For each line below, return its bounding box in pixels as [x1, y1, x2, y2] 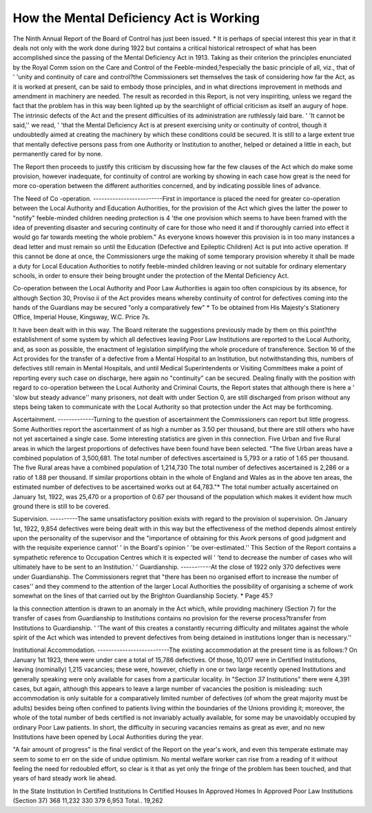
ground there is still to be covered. [12, 502, 110, 510]
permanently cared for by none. [12, 150, 103, 158]
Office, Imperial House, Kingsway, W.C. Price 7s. [12, 313, 150, 321]
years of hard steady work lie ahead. [12, 774, 117, 783]
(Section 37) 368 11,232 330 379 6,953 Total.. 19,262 [12, 796, 163, 805]
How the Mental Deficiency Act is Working [12, 10, 260, 25]
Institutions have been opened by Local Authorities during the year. [12, 732, 203, 741]
